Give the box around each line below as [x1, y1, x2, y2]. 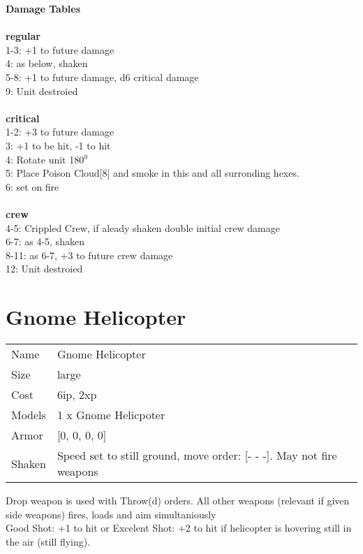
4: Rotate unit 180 [6, 152, 84, 166]
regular [6, 29, 40, 43]
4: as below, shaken [6, 56, 88, 71]
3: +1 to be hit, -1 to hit [6, 138, 111, 152]
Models [11, 407, 46, 423]
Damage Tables [6, 1, 81, 15]
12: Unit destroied [6, 261, 83, 276]
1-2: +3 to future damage [6, 124, 114, 139]
